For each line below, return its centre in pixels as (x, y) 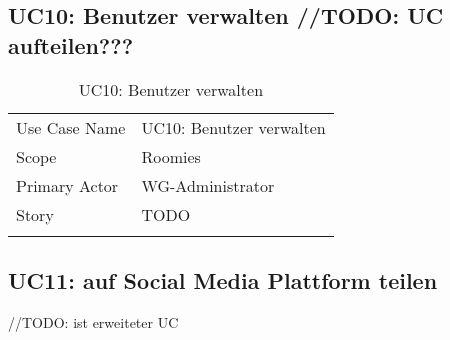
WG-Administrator (208, 185)
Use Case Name (71, 127)
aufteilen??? (71, 44)
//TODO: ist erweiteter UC (93, 321)
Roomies (171, 156)
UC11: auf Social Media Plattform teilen (223, 279)
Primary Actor (67, 185)
